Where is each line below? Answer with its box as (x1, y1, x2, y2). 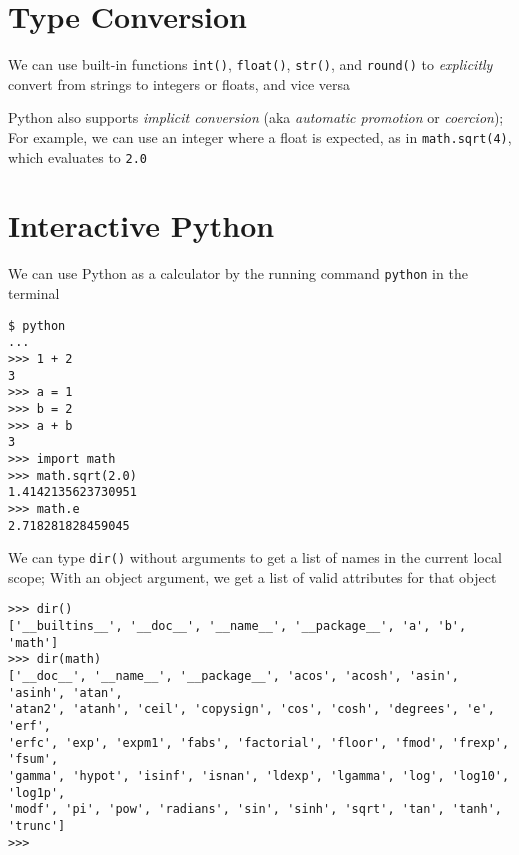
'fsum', (8, 752, 59, 767)
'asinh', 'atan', (8, 685, 123, 700)
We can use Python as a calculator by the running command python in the (8, 263, 468, 284)
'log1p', (8, 785, 66, 800)
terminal (8, 283, 60, 304)
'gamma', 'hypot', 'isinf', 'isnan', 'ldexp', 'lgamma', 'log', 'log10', (8, 769, 510, 783)
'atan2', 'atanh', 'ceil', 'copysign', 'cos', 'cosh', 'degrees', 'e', (8, 702, 495, 717)
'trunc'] (8, 818, 66, 833)
